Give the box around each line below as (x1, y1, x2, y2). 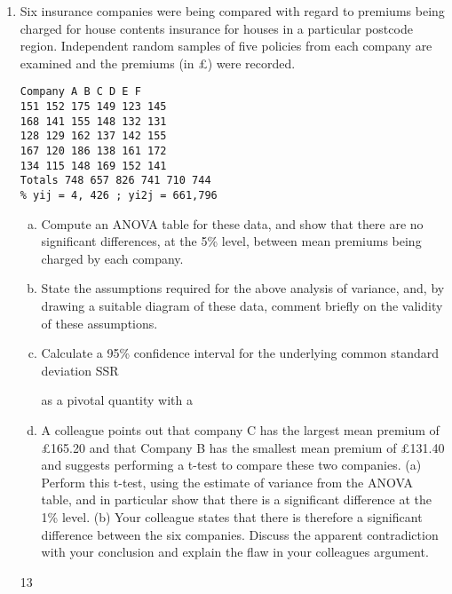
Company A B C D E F (20, 85, 141, 99)
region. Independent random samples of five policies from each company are (20, 36, 432, 55)
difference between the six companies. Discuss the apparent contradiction (41, 525, 439, 543)
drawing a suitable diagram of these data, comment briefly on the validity (41, 297, 443, 314)
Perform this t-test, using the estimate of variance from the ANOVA (41, 472, 413, 491)
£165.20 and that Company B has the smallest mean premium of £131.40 (41, 438, 445, 456)
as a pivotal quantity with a (41, 391, 194, 409)
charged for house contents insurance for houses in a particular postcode (20, 19, 413, 37)
